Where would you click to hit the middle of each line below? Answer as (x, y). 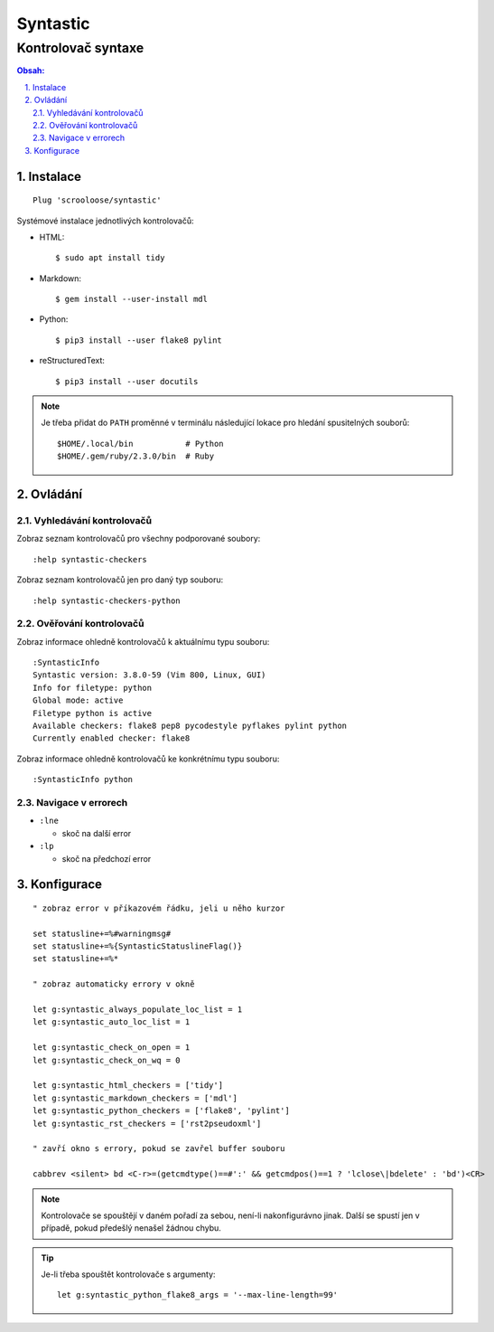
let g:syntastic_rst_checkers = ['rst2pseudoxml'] (147, 1123)
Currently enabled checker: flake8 (112, 738)
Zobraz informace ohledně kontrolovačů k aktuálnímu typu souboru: (143, 641)
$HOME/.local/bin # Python (141, 444)
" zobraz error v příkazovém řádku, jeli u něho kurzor (159, 908)
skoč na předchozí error (107, 858)
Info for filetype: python (93, 688)
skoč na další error (97, 833)
